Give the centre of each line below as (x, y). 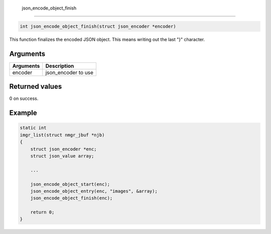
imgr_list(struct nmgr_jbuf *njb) (62, 135)
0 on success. (24, 98)
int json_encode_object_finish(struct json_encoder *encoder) (98, 26)
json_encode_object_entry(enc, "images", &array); (94, 191)
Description (60, 66)
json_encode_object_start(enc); (70, 184)
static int (33, 128)
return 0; (42, 212)
